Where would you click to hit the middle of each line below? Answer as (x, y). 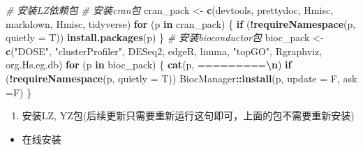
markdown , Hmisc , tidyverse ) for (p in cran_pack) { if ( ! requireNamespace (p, (181, 23)
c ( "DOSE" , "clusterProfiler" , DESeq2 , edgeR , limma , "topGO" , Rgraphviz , (164, 51)
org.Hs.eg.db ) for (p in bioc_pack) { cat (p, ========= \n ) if (149, 65)
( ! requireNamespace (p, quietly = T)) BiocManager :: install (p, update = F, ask (181, 78)
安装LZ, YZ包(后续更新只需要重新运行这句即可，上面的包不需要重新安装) (188, 115)
